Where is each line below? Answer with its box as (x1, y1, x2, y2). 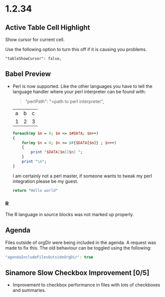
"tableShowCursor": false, (5, 56, 62, 61)
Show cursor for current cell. (5, 36, 65, 42)
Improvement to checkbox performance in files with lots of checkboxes (12, 282, 160, 288)
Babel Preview (5, 70, 51, 78)
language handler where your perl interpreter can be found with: (12, 88, 146, 94)
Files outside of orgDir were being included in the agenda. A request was (5, 239, 156, 245)
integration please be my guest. (12, 178, 78, 184)
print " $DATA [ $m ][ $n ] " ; (31, 150, 83, 155)
